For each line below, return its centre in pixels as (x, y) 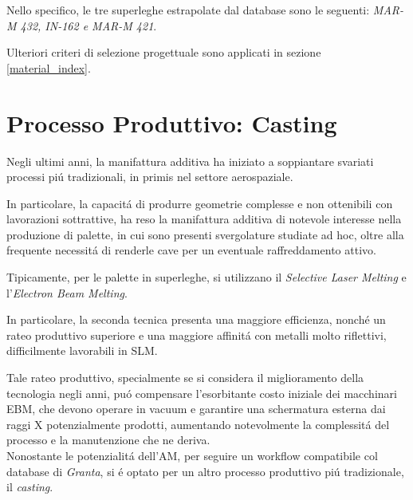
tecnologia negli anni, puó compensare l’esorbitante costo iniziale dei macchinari (202, 393)
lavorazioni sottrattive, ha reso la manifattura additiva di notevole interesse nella (204, 219)
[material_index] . (49, 67)
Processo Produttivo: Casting (172, 122)
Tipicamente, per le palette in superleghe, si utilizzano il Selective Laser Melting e (206, 277)
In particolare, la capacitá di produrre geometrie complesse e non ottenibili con (200, 203)
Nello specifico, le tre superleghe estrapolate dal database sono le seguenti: (188, 10)
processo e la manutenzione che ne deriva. (108, 440)
